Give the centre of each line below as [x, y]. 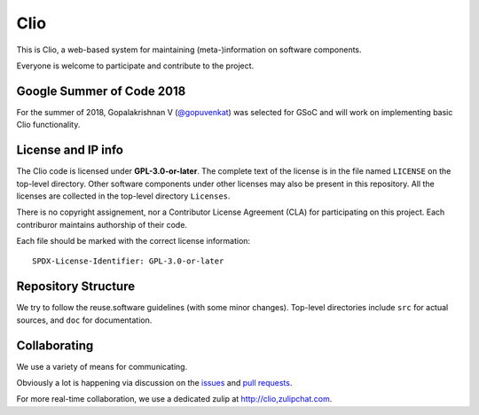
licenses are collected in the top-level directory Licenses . [123, 196]
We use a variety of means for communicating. [102, 366]
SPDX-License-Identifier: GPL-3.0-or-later [128, 261]
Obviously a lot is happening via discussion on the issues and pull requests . [154, 383]
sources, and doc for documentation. [84, 320]
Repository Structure [76, 287]
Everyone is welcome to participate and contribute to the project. [135, 66]
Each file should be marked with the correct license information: [133, 241]
